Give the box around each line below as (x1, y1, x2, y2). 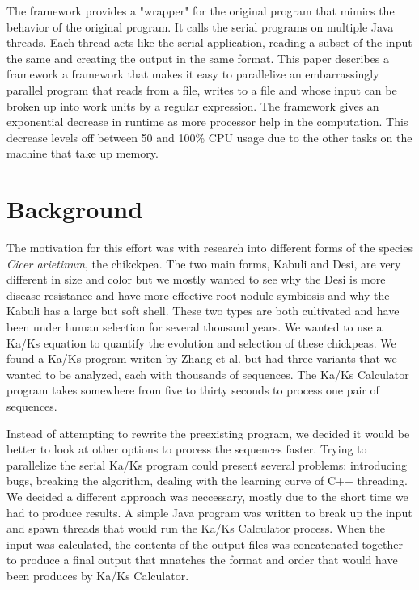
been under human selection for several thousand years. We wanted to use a (6, 318, 383, 335)
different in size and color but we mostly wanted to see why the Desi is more (6, 271, 386, 288)
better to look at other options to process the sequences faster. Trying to (6, 440, 367, 457)
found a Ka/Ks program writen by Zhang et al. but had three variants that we (6, 350, 397, 367)
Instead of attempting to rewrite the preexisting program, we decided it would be (6, 424, 410, 441)
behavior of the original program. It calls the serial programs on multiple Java (6, 18, 394, 35)
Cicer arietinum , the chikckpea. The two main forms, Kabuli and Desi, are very (6, 255, 401, 272)
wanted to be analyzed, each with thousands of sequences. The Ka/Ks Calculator (6, 365, 409, 382)
